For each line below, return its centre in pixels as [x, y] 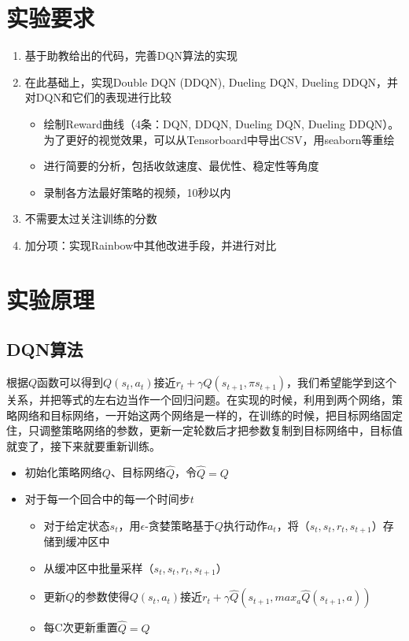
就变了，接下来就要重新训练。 [83, 445]
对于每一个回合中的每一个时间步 [107, 499]
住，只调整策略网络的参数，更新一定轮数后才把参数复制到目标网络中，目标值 [204, 430]
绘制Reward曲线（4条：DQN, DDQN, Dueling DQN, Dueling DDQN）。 [221, 123]
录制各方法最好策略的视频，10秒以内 [137, 192]
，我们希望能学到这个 [342, 382]
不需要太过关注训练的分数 [91, 219]
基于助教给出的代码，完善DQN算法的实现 [131, 56]
